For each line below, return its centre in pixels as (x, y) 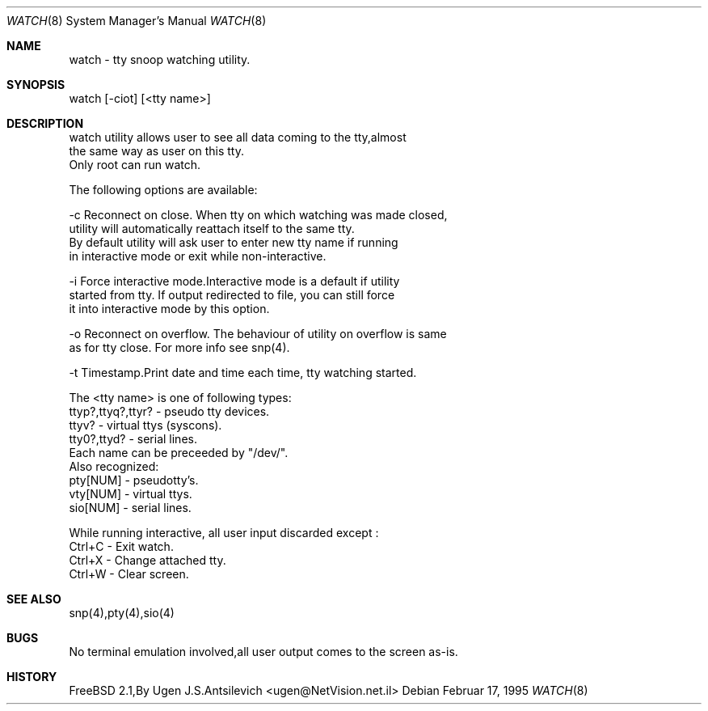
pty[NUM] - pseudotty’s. (134, 480)
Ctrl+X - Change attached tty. (147, 560)
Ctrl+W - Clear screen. (129, 574)
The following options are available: (163, 190)
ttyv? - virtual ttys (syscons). (145, 425)
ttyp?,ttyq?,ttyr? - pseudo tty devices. (169, 411)
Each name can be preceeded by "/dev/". (179, 453)
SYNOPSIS (36, 85)
